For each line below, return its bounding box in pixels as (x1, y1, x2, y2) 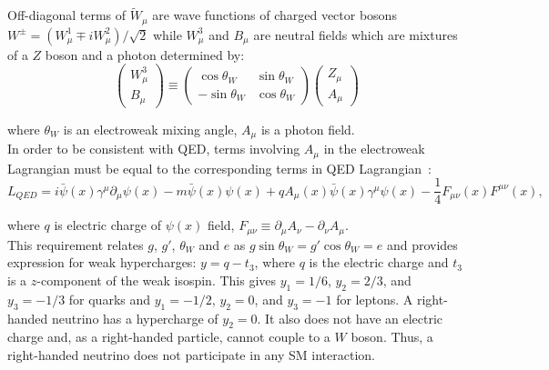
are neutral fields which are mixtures (253, 25, 458, 44)
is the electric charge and (309, 253, 449, 272)
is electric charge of (54, 215, 161, 235)
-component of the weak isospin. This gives (36, 271, 277, 289)
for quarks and (68, 289, 151, 308)
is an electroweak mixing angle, (63, 119, 238, 138)
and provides (386, 235, 458, 254)
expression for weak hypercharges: (7, 253, 197, 272)
